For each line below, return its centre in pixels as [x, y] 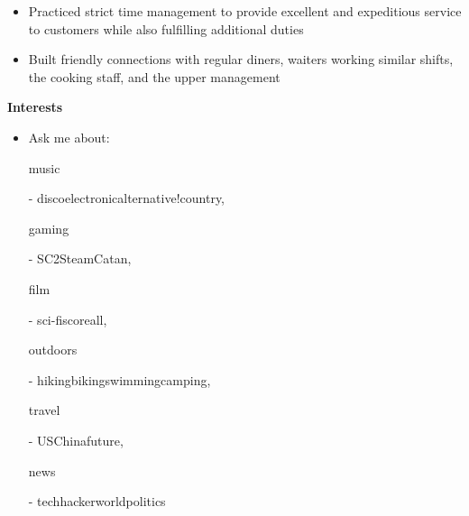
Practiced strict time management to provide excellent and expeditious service [245, 11]
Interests [35, 107]
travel [44, 410]
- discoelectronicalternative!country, [127, 198]
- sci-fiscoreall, [68, 319]
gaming [49, 228]
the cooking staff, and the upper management [154, 76]
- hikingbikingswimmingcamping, [120, 379]
